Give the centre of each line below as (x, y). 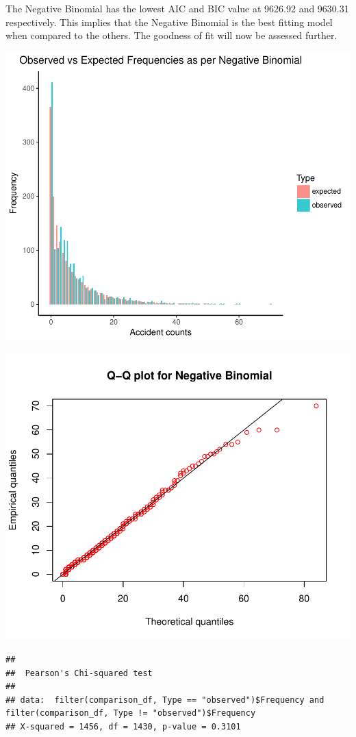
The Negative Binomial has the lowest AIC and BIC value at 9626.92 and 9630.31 (177, 8)
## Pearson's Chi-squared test (79, 673)
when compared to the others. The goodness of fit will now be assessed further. (171, 35)
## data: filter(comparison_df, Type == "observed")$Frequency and (165, 700)
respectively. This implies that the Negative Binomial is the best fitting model (169, 22)
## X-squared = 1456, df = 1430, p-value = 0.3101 (123, 726)
